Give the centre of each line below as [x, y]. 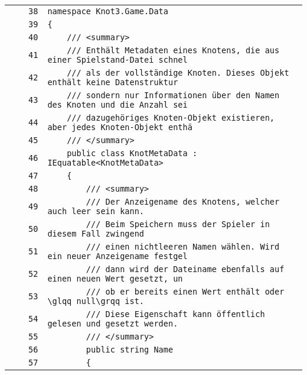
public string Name [130, 350]
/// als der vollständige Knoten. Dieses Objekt [178, 73]
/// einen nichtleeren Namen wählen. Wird [183, 247]
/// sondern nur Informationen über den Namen [173, 95]
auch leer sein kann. [96, 211]
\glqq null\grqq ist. [96, 301]
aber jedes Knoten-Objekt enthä [120, 127]
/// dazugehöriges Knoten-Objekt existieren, [171, 118]
